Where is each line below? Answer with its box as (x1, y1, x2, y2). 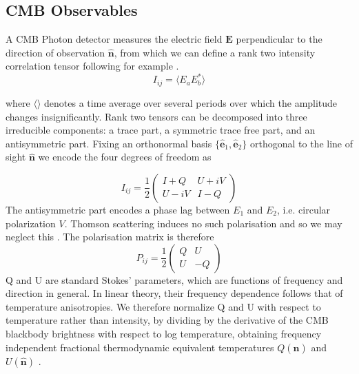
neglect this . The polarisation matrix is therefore (6, 229, 214, 244)
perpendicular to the (236, 32, 322, 46)
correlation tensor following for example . (6, 59, 179, 73)
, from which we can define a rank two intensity (114, 45, 316, 59)
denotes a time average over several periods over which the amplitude (44, 95, 338, 110)
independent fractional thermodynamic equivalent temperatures (6, 340, 274, 354)
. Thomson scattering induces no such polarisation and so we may (64, 216, 342, 230)
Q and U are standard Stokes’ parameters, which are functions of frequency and (6, 272, 343, 287)
